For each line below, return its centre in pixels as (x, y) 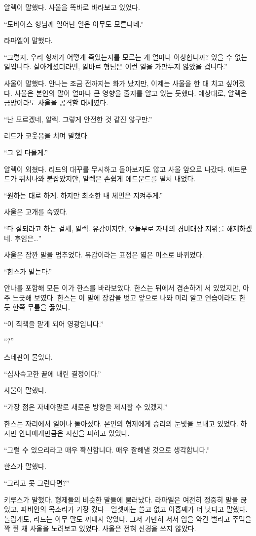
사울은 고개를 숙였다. (36, 212)
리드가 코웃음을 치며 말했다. (47, 136)
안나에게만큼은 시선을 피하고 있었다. (74, 433)
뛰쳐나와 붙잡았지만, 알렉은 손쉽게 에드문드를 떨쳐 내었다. (107, 179)
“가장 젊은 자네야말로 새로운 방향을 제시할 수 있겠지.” (86, 407)
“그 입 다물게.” (26, 152)
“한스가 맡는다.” (28, 271)
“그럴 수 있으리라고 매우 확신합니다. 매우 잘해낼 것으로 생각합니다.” (107, 449)
